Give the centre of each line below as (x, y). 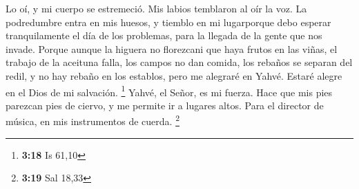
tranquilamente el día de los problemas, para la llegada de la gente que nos (164, 35)
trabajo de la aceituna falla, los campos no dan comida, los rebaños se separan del (179, 62)
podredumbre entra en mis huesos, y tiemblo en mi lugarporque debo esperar (168, 22)
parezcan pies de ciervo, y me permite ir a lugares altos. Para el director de (165, 105)
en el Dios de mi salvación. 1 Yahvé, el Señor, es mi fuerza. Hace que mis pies (169, 91)
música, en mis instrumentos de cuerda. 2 (93, 120)
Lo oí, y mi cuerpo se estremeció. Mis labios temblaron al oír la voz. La (156, 8)
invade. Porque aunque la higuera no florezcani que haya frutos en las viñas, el (172, 48)
